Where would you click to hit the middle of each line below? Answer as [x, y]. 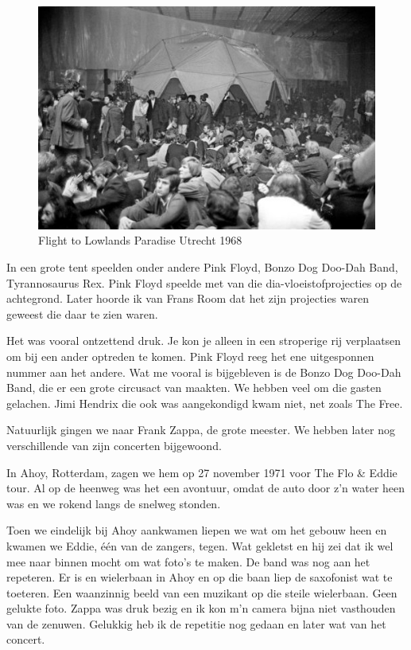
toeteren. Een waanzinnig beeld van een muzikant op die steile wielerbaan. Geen [202, 592]
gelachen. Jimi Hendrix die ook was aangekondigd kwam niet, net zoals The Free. [205, 403]
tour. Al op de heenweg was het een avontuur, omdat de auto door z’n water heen [206, 488]
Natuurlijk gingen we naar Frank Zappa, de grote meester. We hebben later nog [201, 430]
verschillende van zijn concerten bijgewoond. [114, 445]
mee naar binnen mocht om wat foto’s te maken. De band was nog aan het [188, 561]
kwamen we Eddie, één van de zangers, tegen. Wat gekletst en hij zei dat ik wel [200, 545]
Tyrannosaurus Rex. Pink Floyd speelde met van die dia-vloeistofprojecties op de [204, 282]
